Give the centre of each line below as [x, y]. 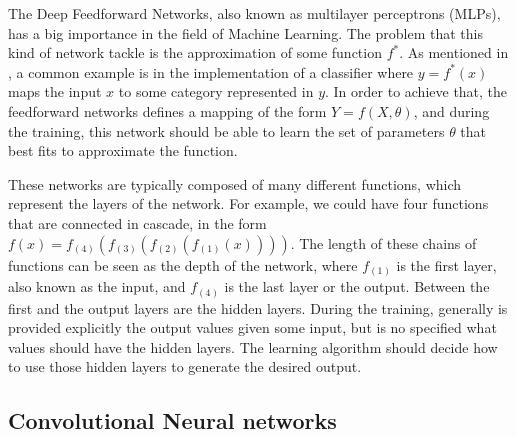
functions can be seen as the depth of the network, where [183, 264]
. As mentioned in [454, 52]
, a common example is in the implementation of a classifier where [211, 71]
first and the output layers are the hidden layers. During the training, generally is [258, 307]
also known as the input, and [97, 286]
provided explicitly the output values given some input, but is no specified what [252, 327]
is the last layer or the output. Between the [357, 286]
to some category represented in [216, 91]
